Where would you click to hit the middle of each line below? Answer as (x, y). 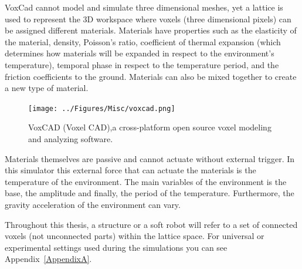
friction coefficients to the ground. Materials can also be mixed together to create (151, 76)
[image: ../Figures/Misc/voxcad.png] (102, 108)
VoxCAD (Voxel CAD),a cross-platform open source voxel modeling (150, 127)
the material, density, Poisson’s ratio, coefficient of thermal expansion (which (143, 41)
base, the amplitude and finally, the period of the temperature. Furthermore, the (150, 193)
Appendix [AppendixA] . (48, 259)
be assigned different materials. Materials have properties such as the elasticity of (151, 30)
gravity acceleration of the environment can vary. (93, 204)
